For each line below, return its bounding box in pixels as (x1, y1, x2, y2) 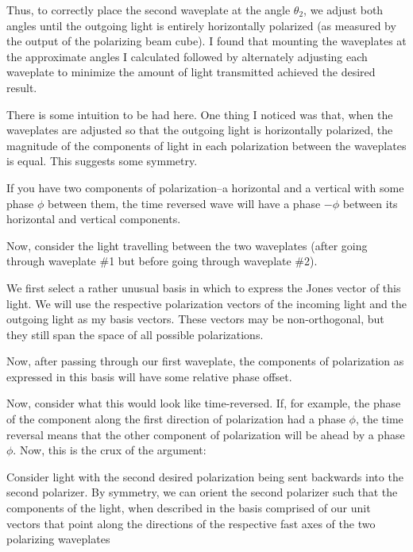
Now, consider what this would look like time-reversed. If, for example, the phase (6, 395, 401, 411)
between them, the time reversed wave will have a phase (47, 195, 321, 211)
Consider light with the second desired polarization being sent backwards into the (6, 468, 403, 484)
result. (6, 79, 37, 95)
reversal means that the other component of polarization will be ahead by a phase (6, 426, 405, 442)
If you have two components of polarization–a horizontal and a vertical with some (6, 179, 404, 195)
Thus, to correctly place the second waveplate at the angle (6, 2, 291, 17)
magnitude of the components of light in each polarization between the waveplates (6, 137, 407, 153)
